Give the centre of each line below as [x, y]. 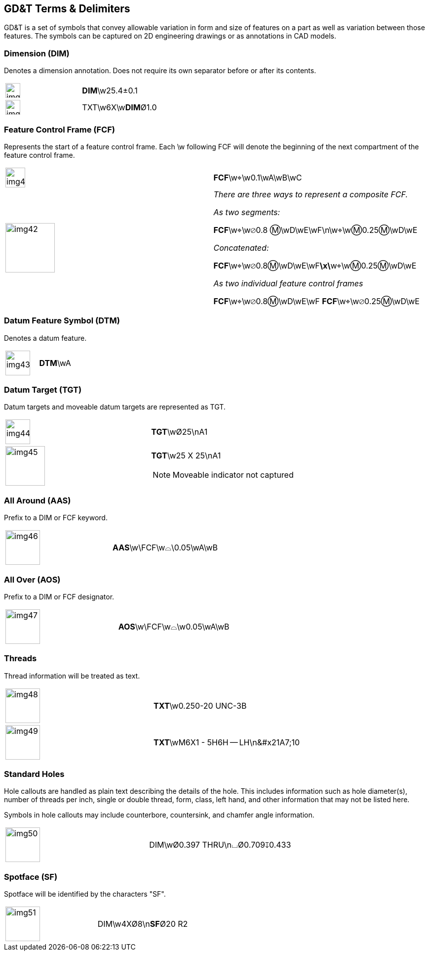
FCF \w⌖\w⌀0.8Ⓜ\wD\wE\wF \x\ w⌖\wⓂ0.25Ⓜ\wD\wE [315, 265]
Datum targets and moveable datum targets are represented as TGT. [115, 407]
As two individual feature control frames [288, 283]
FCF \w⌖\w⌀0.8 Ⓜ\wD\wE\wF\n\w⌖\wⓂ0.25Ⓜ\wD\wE [315, 230]
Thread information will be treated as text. [72, 676]
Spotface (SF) [31, 877]
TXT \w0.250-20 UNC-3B [200, 705]
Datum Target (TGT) [43, 390]
